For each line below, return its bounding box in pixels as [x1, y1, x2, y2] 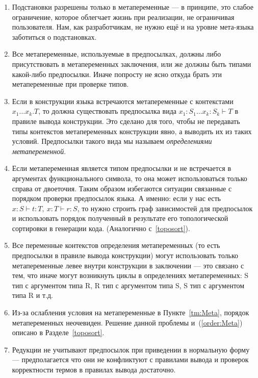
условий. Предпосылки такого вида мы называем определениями [12, 136, 212, 146]
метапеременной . [12, 145, 66, 156]
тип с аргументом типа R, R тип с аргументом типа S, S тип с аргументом [12, 280, 245, 290]
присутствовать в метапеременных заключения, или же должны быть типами [12, 58, 251, 69]
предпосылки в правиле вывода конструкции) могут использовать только [12, 250, 239, 261]
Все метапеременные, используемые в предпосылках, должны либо [12, 48, 221, 59]
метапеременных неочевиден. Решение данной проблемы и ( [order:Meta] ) [12, 317, 243, 327]
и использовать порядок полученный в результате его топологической [12, 213, 228, 223]
